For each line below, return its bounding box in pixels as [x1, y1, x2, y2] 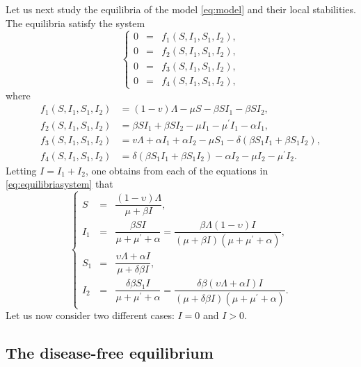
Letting [6, 163, 37, 177]
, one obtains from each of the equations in [85, 163, 268, 177]
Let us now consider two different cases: [6, 308, 175, 323]
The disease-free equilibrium [6, 342, 214, 364]
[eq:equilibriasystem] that [6, 177, 113, 191]
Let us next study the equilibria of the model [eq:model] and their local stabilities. [6, 2, 356, 16]
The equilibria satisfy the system [6, 15, 145, 30]
